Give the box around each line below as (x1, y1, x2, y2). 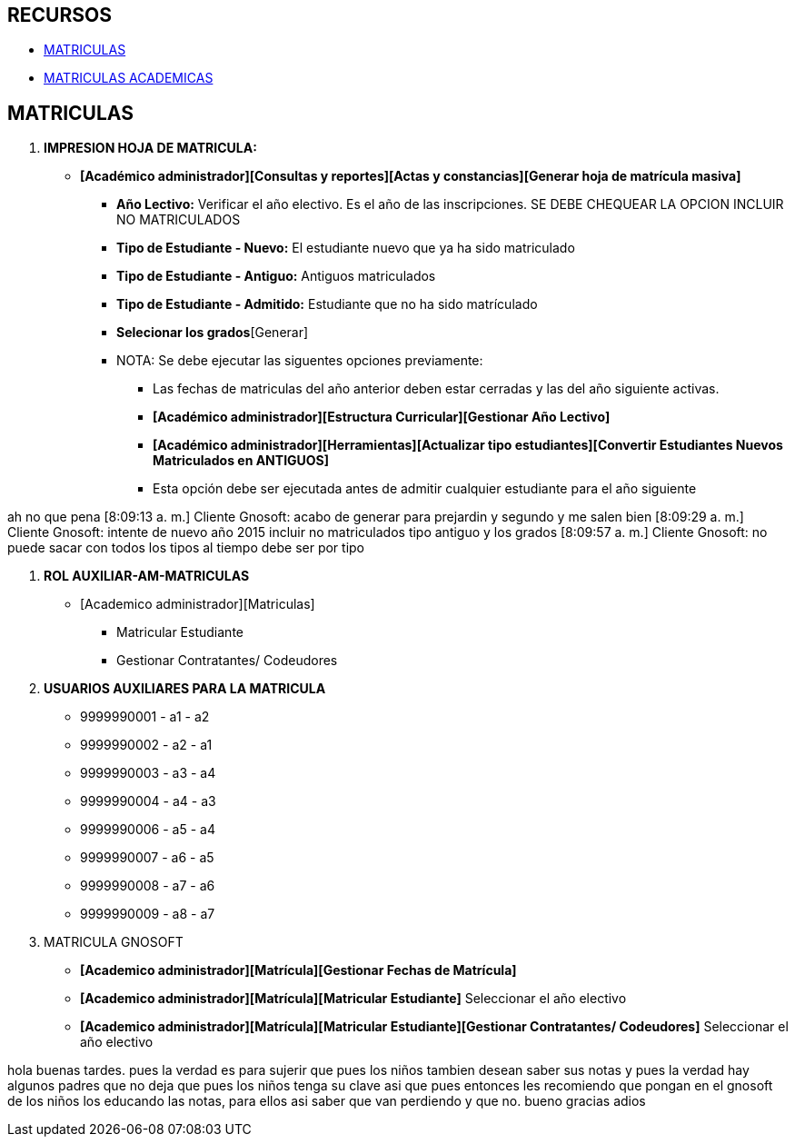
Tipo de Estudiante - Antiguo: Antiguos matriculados (116, 268, 436, 284)
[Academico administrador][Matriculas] (80, 596, 315, 612)
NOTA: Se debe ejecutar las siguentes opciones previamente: (116, 353, 483, 369)
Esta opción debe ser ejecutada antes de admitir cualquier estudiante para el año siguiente (153, 481, 697, 497)
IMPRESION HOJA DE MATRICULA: (44, 140, 257, 156)
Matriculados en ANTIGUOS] (153, 453, 330, 469)
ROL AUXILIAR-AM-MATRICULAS (44, 568, 250, 584)
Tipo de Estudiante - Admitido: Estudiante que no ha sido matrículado (116, 296, 538, 313)
